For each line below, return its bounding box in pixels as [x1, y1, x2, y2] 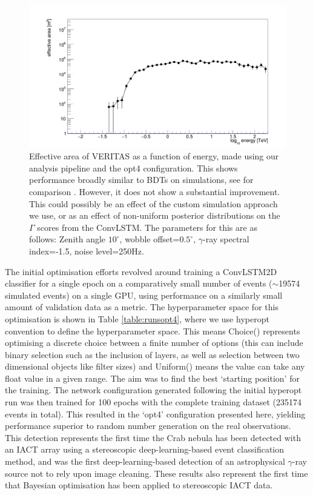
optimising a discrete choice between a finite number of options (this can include [5, 336, 303, 349]
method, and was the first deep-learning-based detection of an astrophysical [5, 455, 285, 468]
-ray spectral [202, 233, 249, 245]
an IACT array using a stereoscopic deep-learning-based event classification [5, 443, 285, 456]
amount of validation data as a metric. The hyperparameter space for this [5, 301, 278, 313]
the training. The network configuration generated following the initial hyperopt [5, 384, 302, 396]
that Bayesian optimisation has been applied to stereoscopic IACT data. [5, 479, 273, 491]
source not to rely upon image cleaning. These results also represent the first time [5, 467, 308, 479]
